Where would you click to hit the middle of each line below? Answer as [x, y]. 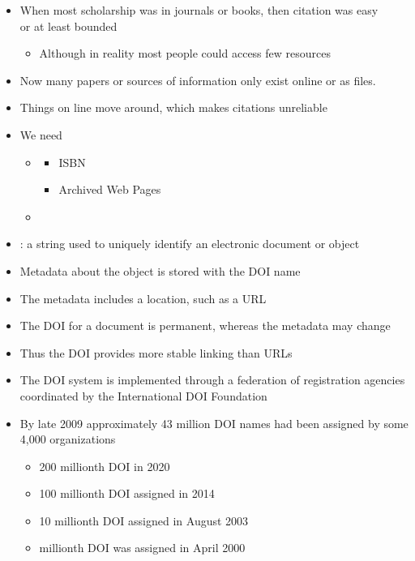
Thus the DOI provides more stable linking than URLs [156, 352]
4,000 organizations [68, 439]
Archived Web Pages [110, 189]
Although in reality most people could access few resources [185, 53]
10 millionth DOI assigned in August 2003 [144, 520]
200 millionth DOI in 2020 [105, 466]
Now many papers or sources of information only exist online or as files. [198, 80]
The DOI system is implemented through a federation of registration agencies [212, 380]
